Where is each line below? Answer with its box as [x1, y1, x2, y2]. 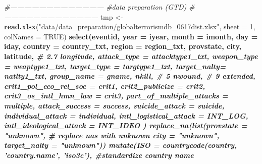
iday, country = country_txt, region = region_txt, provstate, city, [4, 41, 242, 51]
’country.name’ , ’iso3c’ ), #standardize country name [4, 149, 194, 160]
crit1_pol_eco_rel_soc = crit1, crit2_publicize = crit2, [4, 80, 205, 91]
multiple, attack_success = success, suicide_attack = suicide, [4, 100, 225, 111]
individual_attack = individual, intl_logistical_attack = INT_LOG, [4, 110, 248, 121]
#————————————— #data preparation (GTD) [4, 2, 187, 12]
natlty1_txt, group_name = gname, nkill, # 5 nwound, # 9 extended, [4, 71, 255, 81]
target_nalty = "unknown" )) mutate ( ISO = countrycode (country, [4, 140, 237, 150]
